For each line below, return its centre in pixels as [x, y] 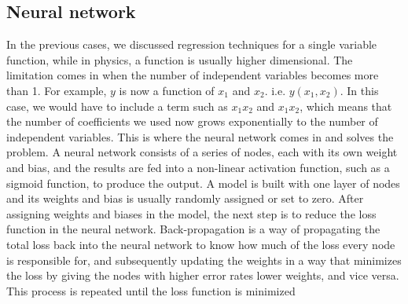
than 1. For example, [57, 90]
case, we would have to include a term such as [117, 106]
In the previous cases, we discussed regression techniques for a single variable [192, 44]
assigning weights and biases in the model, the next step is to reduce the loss [191, 213]
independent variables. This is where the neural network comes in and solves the [200, 136]
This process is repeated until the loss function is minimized [151, 290]
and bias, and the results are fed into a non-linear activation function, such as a [198, 167]
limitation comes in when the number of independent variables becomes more [193, 75]
